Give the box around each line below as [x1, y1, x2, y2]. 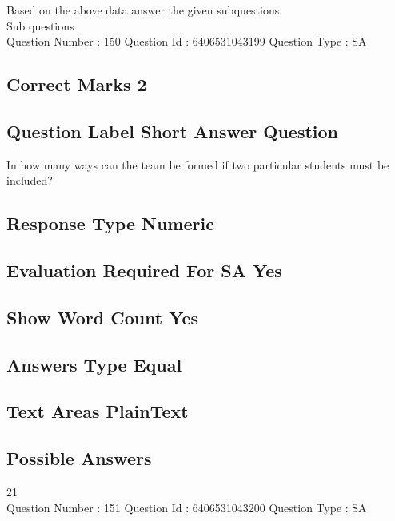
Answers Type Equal [6, 352, 182, 376]
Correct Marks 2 [6, 72, 147, 97]
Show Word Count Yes [6, 304, 199, 329]
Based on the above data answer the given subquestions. [6, 2, 283, 18]
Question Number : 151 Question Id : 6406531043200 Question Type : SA [6, 499, 367, 515]
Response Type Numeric [6, 211, 214, 236]
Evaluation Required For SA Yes [6, 258, 282, 283]
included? [6, 172, 53, 189]
